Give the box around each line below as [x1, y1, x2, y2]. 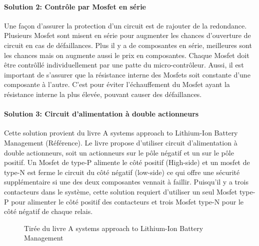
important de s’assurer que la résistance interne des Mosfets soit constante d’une [4, 69, 250, 79]
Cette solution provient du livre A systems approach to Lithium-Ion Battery [4, 127, 238, 138]
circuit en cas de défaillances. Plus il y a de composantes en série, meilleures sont [4, 39, 252, 50]
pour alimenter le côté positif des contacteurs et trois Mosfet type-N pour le [11, 196, 244, 206]
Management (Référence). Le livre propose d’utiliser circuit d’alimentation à [4, 137, 237, 147]
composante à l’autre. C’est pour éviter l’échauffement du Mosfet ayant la [4, 79, 230, 89]
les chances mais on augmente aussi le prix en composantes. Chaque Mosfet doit [4, 49, 249, 60]
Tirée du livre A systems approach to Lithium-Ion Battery [24, 222, 203, 233]
